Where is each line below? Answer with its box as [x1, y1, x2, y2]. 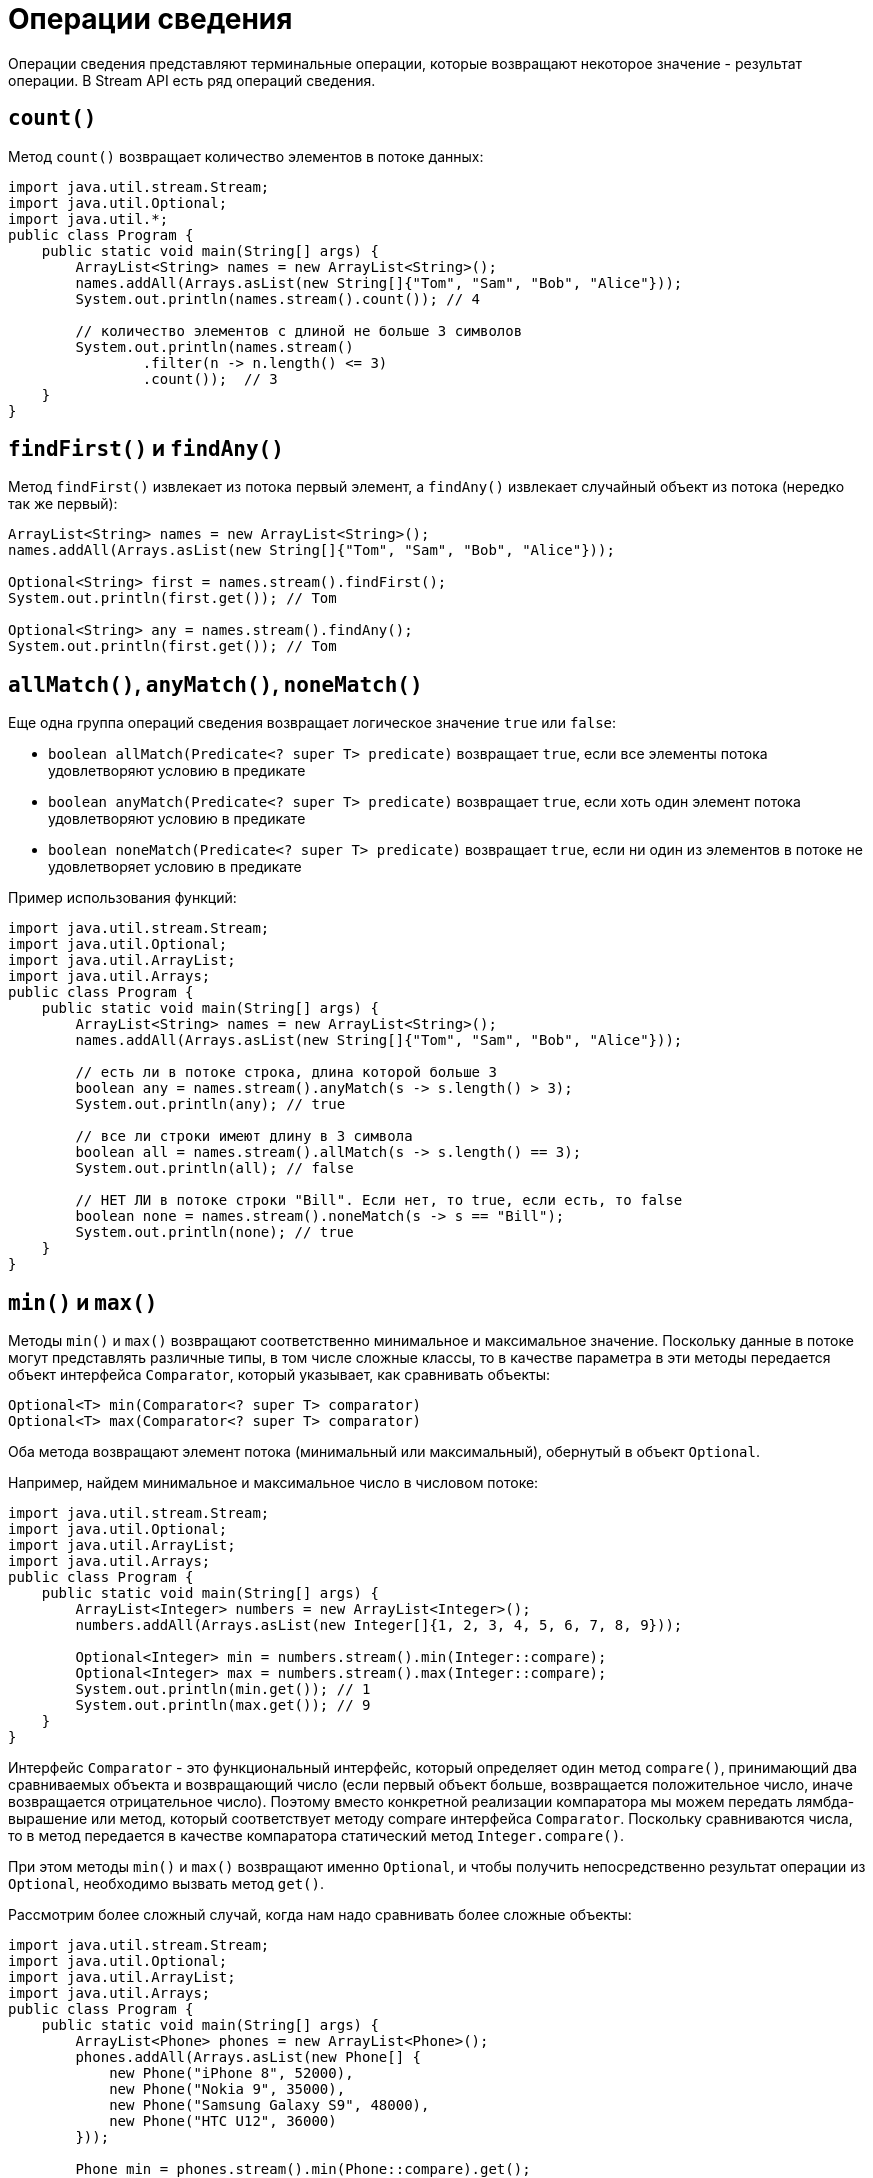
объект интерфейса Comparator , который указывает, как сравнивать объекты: [8, 1366, 550, 1384]
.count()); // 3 [142, 370, 278, 387]
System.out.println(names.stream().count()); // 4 [75, 290, 481, 307]
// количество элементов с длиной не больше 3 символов [75, 322, 523, 339]
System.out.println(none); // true [75, 1224, 354, 1241]
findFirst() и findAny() [8, 436, 284, 462]
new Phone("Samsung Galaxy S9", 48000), [109, 2097, 430, 2114]
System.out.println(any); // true [75, 1096, 346, 1113]
